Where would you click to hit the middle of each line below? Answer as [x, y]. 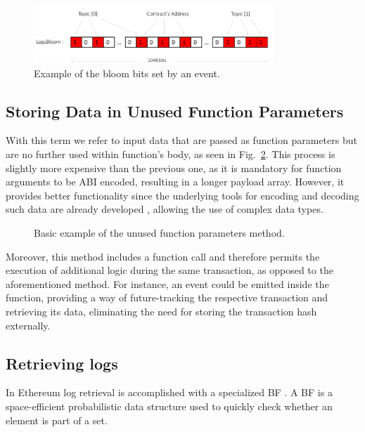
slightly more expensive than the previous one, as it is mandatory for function [174, 168]
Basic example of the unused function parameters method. [159, 232]
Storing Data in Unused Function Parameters [175, 111]
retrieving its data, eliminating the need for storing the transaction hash [161, 311]
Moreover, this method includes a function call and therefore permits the [163, 256]
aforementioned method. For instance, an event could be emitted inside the [167, 283]
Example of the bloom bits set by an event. [127, 73]
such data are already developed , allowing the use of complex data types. [165, 209]
